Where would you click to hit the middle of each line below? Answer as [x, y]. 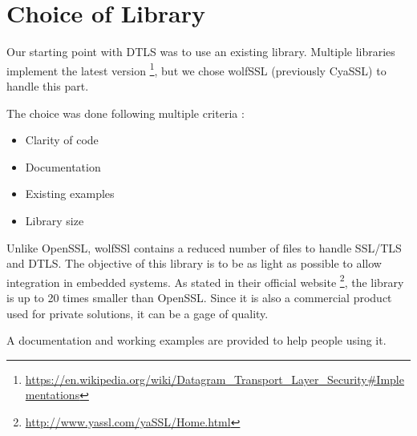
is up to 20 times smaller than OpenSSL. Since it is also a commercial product [199, 297]
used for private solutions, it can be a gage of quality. [138, 313]
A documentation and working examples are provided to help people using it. [196, 340]
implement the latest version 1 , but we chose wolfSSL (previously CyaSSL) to [196, 69]
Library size [55, 220]
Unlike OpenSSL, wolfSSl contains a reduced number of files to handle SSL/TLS [204, 247]
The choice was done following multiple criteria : [126, 113]
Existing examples [70, 194]
